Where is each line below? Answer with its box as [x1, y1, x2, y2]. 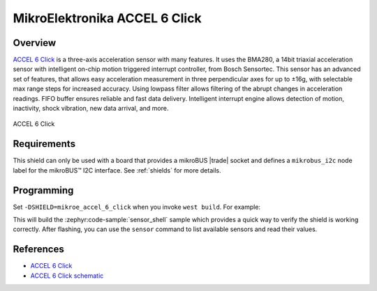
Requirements [13, 138, 76, 150]
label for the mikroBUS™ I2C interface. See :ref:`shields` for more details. [13, 166, 221, 174]
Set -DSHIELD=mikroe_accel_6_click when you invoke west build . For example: [13, 203, 261, 211]
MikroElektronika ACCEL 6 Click [13, 10, 202, 26]
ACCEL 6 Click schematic [30, 272, 104, 280]
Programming [13, 184, 74, 196]
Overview [13, 37, 57, 49]
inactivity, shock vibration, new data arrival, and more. [13, 104, 169, 113]
